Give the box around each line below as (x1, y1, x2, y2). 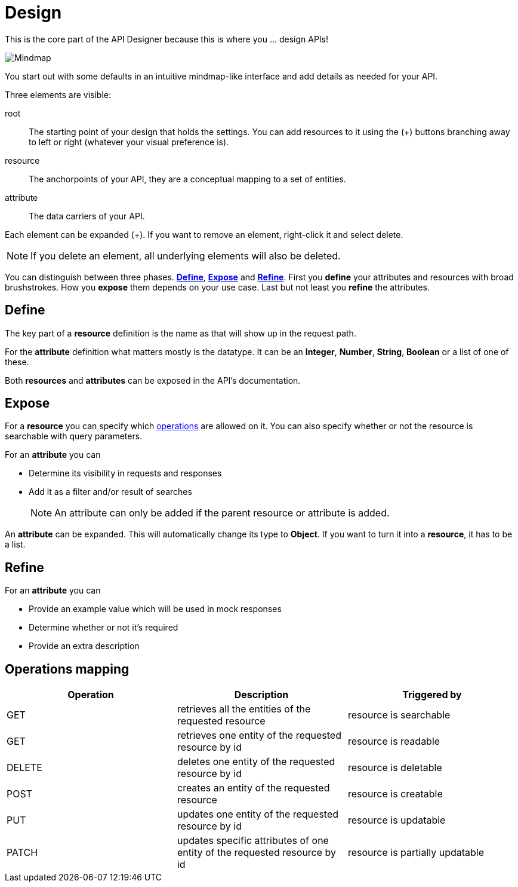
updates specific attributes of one (177, 834, 329, 847)
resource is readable (347, 735, 440, 748)
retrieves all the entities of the (177, 703, 311, 715)
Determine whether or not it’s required (29, 622, 178, 633)
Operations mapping (5, 661, 129, 677)
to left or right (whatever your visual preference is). (29, 136, 229, 147)
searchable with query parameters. (5, 431, 143, 442)
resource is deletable (347, 761, 442, 774)
